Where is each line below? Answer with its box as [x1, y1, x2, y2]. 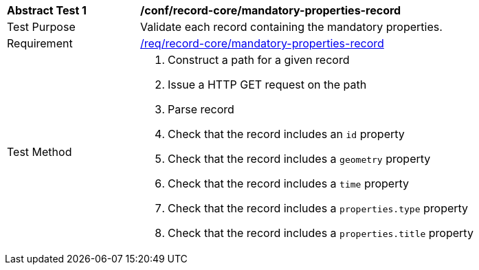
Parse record [168, 102, 234, 116]
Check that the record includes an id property [168, 127, 405, 141]
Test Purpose [7, 20, 76, 34]
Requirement [7, 36, 73, 50]
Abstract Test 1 [7, 3, 87, 17]
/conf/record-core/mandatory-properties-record [140, 3, 401, 17]
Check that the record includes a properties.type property [168, 201, 469, 215]
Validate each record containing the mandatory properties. [140, 20, 443, 34]
